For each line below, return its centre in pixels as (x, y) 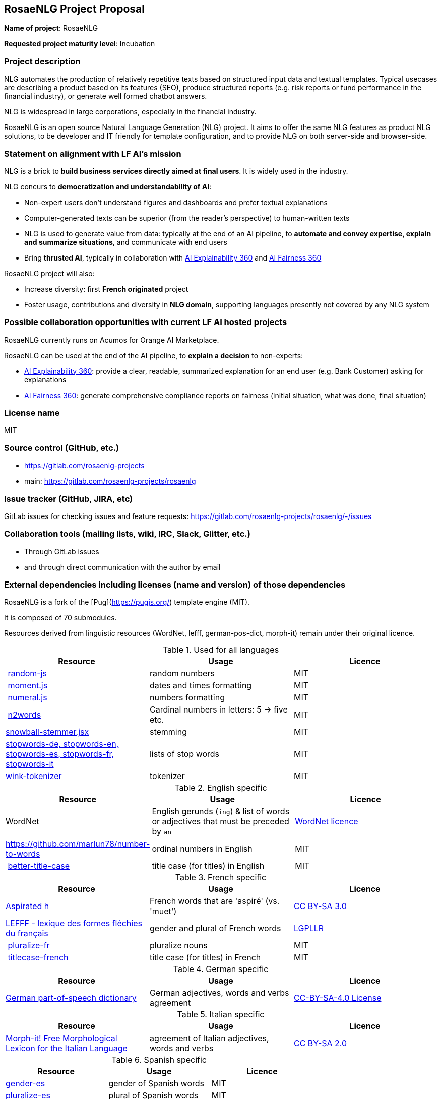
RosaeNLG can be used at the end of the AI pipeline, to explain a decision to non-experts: (154, 355)
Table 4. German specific (221, 969)
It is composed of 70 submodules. (60, 618)
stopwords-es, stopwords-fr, (60, 754)
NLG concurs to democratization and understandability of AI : (108, 186)
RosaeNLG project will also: (49, 273)
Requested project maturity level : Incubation (80, 44)
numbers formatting (187, 698)
